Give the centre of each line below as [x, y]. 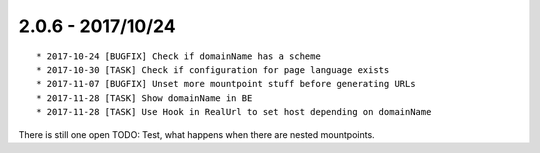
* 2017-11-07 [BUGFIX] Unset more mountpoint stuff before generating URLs [226, 84]
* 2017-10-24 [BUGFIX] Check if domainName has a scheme [179, 56]
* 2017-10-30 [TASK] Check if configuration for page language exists [213, 69]
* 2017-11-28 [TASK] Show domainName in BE [144, 98]
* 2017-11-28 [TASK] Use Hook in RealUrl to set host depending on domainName [234, 112]
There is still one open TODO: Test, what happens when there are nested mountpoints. [196, 134]
